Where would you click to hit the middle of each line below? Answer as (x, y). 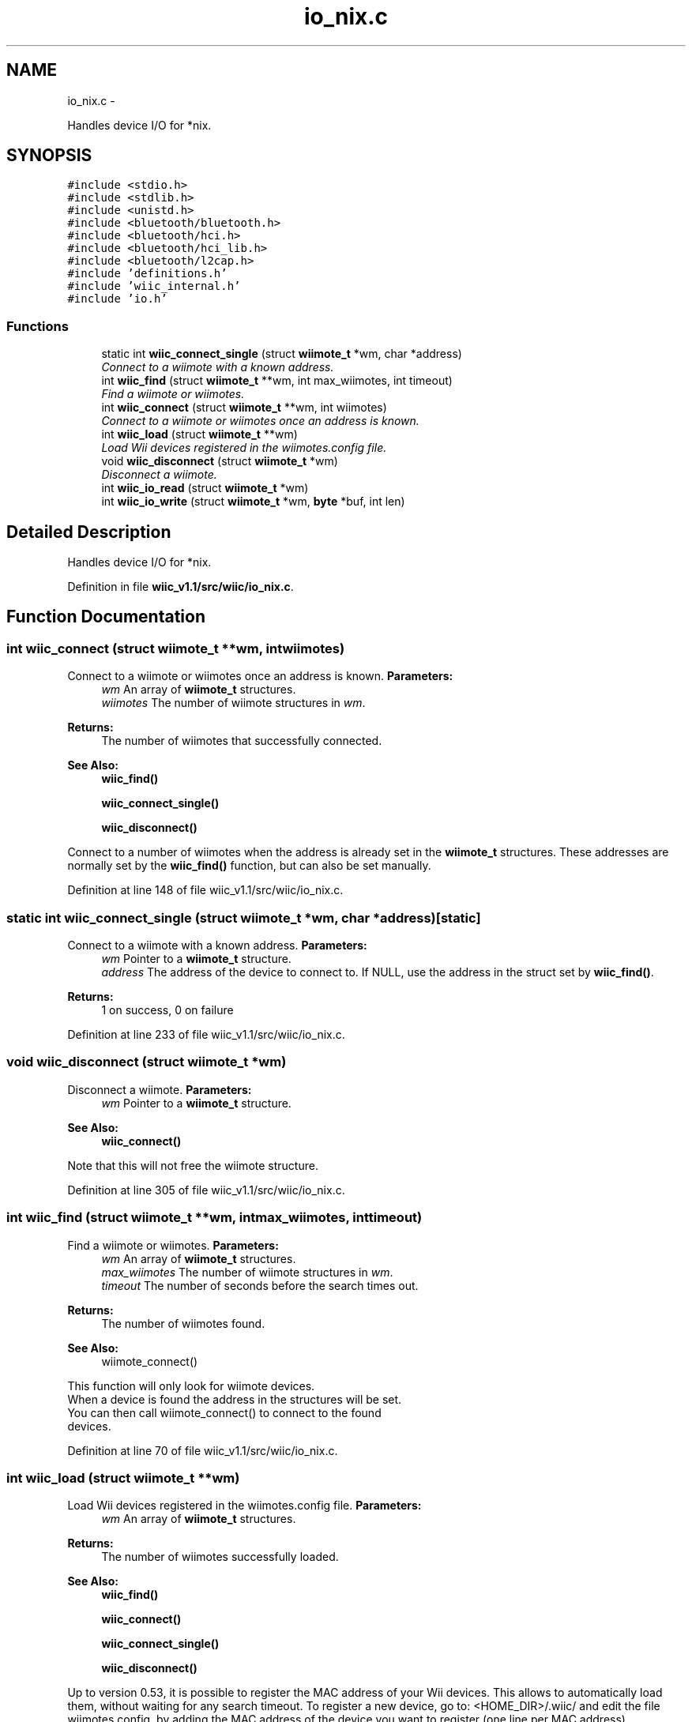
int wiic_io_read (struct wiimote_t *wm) (205, 488)
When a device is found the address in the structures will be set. (235, 1399)
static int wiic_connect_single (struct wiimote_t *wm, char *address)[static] (244, 917)
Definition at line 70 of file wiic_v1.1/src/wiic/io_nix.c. (203, 1450)
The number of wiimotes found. (183, 1323)
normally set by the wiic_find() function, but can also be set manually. (249, 866)
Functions (38, 326)
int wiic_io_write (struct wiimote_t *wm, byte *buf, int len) (253, 502)
